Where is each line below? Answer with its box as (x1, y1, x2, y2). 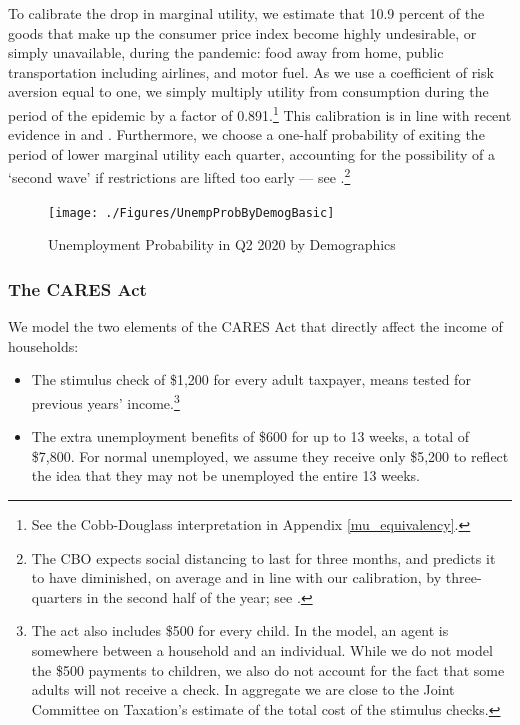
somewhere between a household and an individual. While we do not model (31, 639, 493, 660)
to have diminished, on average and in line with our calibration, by (31, 567, 442, 588)
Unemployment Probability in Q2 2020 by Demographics (48, 234, 396, 255)
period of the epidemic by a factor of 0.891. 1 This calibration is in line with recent (8, 101, 512, 125)
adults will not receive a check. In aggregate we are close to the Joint (31, 679, 455, 700)
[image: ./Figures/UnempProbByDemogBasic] (48, 205, 335, 220)
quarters (31, 586, 83, 607)
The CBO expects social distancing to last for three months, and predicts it (31, 547, 496, 568)
